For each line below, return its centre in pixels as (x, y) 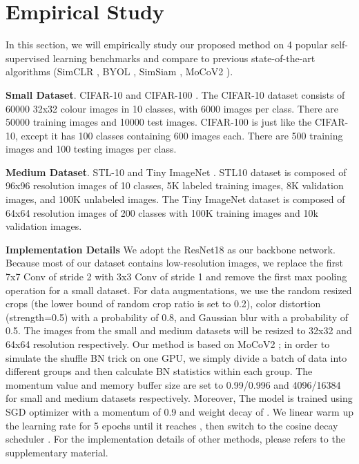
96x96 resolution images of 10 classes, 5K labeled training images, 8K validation (175, 185)
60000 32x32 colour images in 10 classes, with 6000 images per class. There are (172, 108)
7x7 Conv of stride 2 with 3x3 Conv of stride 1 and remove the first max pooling (176, 277)
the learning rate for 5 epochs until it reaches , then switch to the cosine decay (172, 425)
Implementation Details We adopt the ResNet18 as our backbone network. (171, 249)
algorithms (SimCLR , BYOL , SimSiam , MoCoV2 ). (119, 71)
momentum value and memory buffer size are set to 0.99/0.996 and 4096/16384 (173, 384)
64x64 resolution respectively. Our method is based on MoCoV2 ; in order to (168, 344)
